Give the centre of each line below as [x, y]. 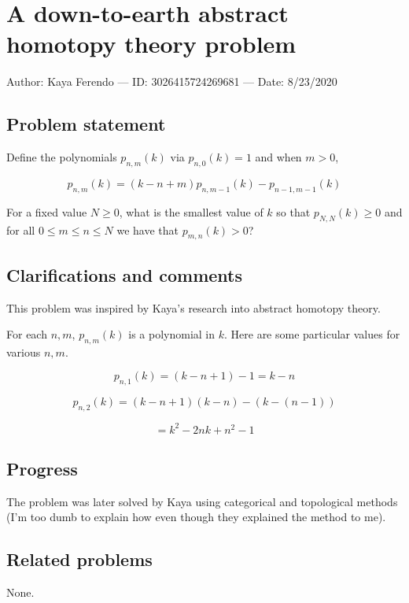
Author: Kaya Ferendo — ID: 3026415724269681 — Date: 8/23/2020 [172, 81]
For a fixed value [47, 211]
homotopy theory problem [151, 44]
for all [21, 229]
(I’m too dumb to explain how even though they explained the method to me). [196, 517]
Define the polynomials [62, 157]
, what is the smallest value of [191, 211]
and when [278, 157]
